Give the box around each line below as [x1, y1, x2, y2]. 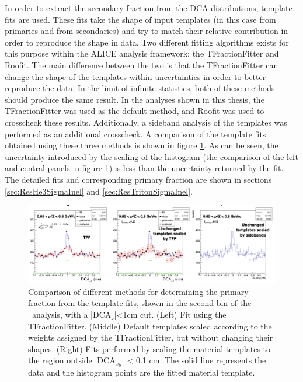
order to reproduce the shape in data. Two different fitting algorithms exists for [5, 36, 289, 48]
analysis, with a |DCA [32, 308, 112, 321]
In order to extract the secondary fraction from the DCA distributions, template [5, 2, 292, 13]
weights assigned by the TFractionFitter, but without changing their [28, 331, 273, 343]
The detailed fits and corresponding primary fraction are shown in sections [5, 173, 272, 185]
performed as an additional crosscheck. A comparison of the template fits [5, 127, 266, 140]
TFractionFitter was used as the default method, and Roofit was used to [5, 105, 264, 117]
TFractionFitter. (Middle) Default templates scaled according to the [28, 320, 272, 332]
